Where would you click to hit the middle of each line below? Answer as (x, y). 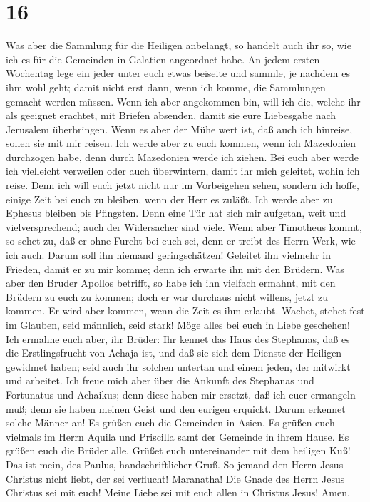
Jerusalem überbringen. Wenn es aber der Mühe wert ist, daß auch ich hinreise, (179, 129)
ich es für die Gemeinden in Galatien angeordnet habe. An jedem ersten (163, 59)
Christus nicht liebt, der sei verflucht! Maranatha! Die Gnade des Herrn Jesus (175, 478)
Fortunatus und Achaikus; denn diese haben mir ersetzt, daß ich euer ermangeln (181, 394)
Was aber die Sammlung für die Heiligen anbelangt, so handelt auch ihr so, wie (179, 45)
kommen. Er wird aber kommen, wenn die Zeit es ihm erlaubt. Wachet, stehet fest (185, 311)
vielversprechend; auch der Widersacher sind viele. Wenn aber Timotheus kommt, (184, 226)
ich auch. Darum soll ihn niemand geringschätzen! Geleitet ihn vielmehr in (168, 255)
